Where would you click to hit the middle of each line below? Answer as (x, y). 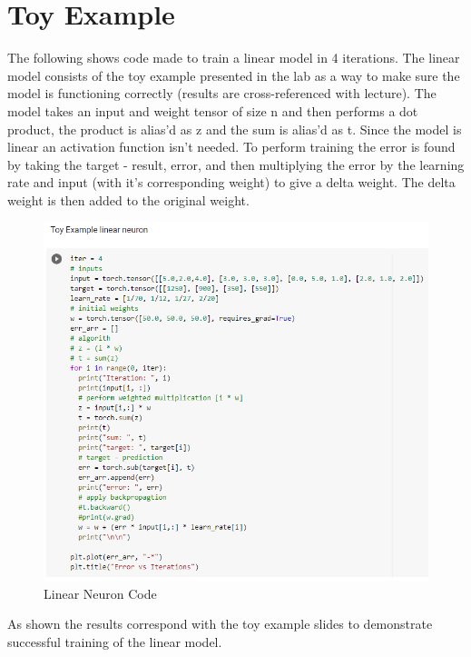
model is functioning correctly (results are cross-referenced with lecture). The (222, 93)
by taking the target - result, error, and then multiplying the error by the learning (236, 164)
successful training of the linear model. (115, 641)
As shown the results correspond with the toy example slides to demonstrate (220, 624)
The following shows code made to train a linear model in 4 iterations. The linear (234, 58)
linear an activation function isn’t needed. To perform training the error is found (231, 147)
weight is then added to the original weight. (128, 199)
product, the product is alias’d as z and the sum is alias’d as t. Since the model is (235, 129)
